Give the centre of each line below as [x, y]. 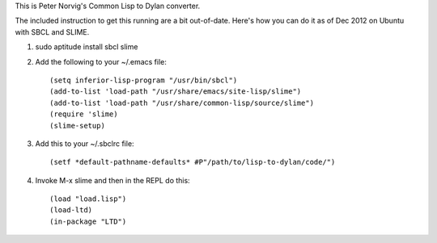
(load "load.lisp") [88, 199]
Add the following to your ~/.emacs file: [101, 61]
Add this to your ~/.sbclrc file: [85, 143]
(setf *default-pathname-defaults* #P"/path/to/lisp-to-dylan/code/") [193, 162]
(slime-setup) [77, 126]
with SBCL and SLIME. [52, 31]
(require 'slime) [84, 114]
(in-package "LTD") [88, 221]
